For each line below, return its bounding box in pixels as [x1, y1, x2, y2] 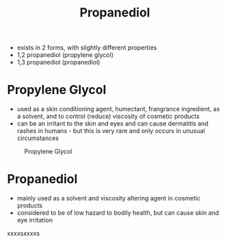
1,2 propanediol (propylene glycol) [16, 51, 114, 59]
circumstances [16, 134, 59, 142]
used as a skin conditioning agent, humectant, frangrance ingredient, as [16, 105, 220, 113]
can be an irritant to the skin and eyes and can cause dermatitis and [16, 119, 209, 128]
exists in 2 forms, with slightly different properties [16, 43, 157, 52]
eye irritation [16, 216, 53, 224]
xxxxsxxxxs [7, 229, 40, 238]
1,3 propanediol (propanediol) [16, 58, 101, 67]
